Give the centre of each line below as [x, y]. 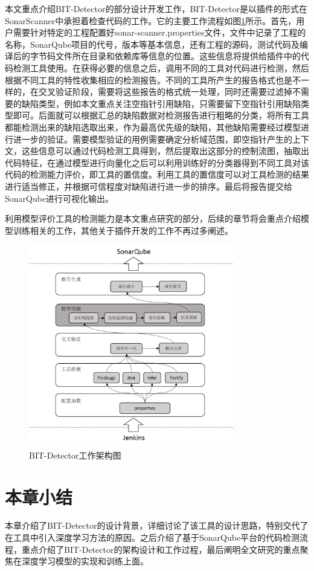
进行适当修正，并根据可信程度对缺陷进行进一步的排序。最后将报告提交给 [149, 186]
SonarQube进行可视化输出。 [59, 198]
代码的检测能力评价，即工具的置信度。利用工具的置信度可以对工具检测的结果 [157, 174]
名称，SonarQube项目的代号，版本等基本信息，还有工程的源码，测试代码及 [152, 44]
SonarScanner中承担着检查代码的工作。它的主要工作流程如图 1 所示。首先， [151, 20]
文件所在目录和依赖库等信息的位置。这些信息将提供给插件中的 [178, 56]
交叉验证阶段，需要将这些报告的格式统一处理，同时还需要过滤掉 [165, 92]
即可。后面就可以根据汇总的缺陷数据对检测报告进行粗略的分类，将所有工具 [161, 115]
